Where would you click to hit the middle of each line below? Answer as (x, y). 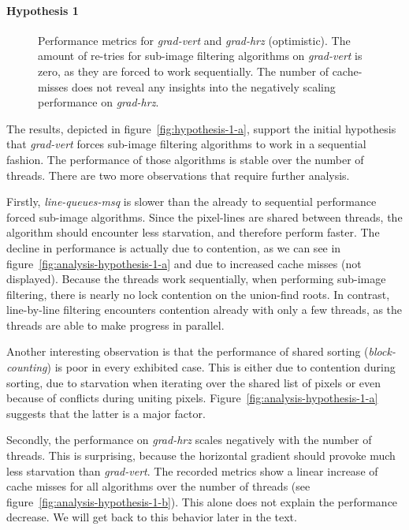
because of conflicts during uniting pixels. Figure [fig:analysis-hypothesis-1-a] (192, 398)
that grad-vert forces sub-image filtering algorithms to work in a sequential (186, 144)
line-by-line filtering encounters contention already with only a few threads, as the (204, 310)
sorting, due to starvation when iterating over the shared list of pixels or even (194, 382)
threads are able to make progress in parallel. (115, 325)
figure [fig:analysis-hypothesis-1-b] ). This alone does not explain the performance (202, 501)
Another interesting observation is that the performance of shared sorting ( (188, 351)
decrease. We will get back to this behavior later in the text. (152, 517)
